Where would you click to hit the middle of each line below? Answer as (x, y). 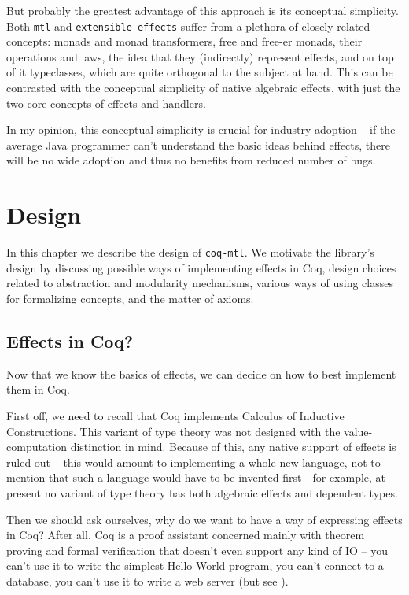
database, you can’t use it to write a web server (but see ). (147, 580)
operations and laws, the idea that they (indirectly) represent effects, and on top (200, 56)
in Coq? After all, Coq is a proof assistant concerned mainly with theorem (186, 535)
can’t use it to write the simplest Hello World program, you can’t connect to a (195, 565)
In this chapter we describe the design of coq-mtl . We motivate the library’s (190, 252)
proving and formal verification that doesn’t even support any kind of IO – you (197, 550)
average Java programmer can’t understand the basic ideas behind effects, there (198, 144)
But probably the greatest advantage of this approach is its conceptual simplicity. (203, 10)
